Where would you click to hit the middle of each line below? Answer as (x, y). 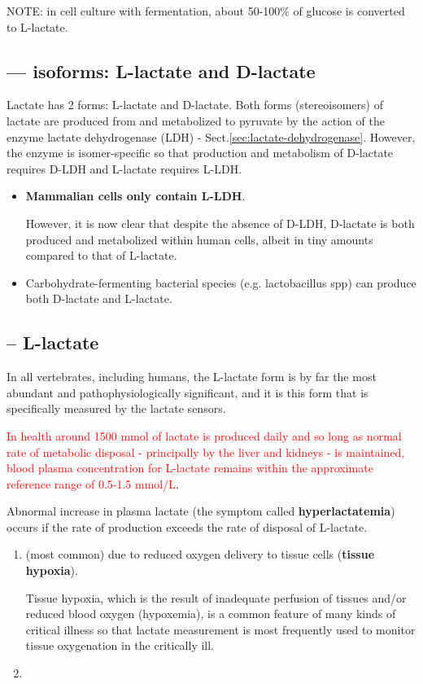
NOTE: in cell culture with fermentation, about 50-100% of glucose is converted (206, 11)
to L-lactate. (37, 26)
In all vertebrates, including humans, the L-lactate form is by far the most (192, 377)
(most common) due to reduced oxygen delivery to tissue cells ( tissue (200, 554)
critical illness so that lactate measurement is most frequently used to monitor (220, 629)
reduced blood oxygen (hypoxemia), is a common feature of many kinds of (211, 614)
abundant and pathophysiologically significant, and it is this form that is (188, 392)
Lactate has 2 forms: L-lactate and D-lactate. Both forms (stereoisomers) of (195, 105)
